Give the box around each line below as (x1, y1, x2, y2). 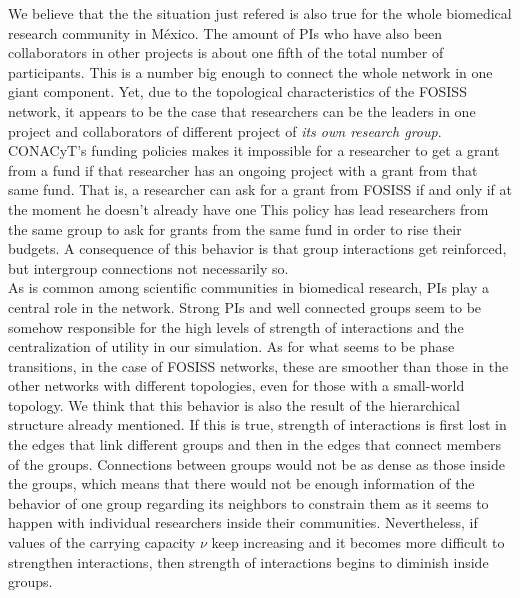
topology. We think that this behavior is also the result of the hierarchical (8, 394, 461, 415)
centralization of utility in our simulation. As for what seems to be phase (8, 336, 455, 357)
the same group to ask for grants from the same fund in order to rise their (8, 218, 462, 239)
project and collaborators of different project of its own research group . (8, 120, 442, 141)
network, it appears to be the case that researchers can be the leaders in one (8, 100, 476, 121)
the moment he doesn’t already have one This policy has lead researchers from (8, 198, 489, 219)
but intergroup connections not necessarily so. (8, 257, 289, 278)
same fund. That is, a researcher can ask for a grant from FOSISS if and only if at (8, 179, 512, 200)
